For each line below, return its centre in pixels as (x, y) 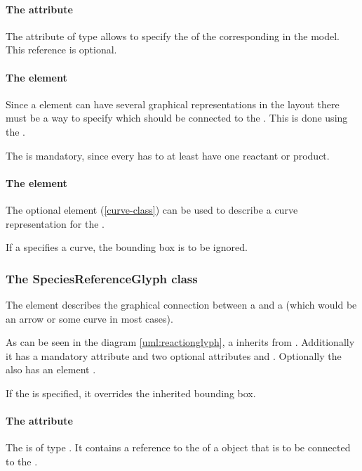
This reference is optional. (61, 50)
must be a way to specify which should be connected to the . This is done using (177, 118)
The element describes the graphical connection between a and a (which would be (181, 304)
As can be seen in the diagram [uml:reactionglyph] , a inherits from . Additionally (180, 342)
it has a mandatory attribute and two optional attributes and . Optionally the (174, 355)
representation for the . (55, 223)
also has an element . (51, 369)
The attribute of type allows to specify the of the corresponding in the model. (173, 36)
